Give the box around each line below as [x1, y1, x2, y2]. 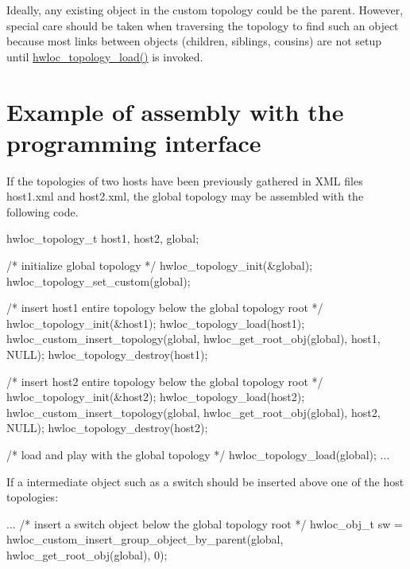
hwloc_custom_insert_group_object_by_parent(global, [6, 531, 284, 548]
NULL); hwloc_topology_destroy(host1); [6, 346, 208, 363]
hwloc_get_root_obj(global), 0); [6, 546, 168, 563]
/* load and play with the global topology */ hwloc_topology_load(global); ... [6, 446, 390, 462]
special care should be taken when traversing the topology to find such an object [6, 17, 399, 33]
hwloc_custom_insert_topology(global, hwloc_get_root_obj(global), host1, [6, 330, 381, 347]
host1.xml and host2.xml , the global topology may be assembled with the [6, 188, 364, 205]
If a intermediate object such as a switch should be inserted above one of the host [6, 473, 404, 489]
